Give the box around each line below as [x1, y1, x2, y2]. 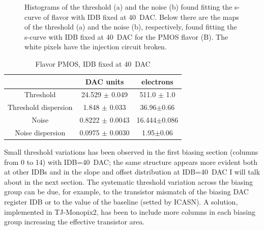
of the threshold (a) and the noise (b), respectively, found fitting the [24, 21, 237, 32]
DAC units [85, 76, 124, 87]
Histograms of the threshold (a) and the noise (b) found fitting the [24, 2, 232, 12]
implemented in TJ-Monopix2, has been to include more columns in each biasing [4, 206, 255, 217]
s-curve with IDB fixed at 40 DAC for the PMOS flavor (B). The [24, 31, 228, 42]
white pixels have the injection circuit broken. [24, 41, 167, 52]
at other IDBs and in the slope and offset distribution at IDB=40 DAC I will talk [4, 166, 260, 177]
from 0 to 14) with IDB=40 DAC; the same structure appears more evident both [4, 156, 257, 167]
